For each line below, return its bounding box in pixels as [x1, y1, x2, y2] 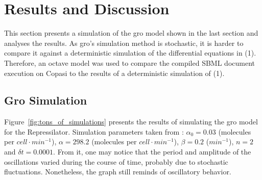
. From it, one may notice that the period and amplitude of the [53, 146, 251, 157]
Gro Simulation [4, 92, 87, 108]
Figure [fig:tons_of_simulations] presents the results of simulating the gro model [4, 116, 258, 127]
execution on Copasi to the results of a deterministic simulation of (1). [4, 67, 225, 78]
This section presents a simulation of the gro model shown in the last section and [4, 28, 258, 38]
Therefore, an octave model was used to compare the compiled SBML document [4, 57, 255, 68]
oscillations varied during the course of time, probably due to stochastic [4, 156, 228, 167]
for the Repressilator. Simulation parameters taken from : [4, 126, 184, 137]
